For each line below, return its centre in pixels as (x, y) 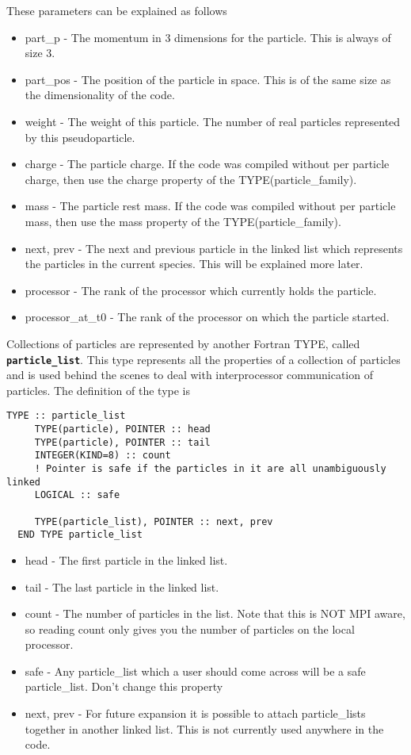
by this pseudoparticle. (80, 137)
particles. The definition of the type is (98, 390)
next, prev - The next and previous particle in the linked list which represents (214, 248)
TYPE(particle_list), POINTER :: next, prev (154, 521)
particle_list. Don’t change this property (124, 686)
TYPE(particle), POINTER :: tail (122, 442)
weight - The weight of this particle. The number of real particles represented (213, 121)
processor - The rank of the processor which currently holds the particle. (201, 290)
